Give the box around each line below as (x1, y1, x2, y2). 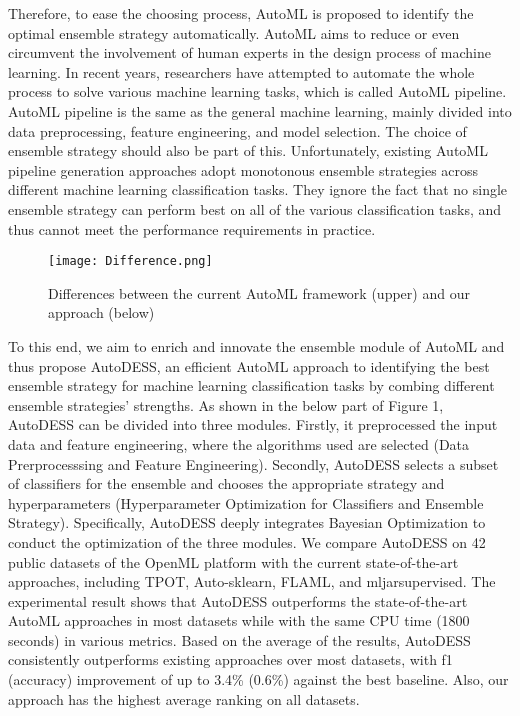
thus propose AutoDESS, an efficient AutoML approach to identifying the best (8, 355, 490, 376)
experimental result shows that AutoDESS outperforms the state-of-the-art (8, 590, 468, 611)
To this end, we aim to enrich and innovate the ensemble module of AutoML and (8, 335, 505, 356)
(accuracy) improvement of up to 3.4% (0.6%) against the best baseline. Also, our (8, 669, 509, 690)
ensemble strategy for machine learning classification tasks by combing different (8, 375, 495, 396)
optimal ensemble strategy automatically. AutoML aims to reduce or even (8, 22, 460, 43)
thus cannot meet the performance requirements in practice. (8, 218, 376, 239)
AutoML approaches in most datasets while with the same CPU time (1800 (8, 610, 470, 631)
